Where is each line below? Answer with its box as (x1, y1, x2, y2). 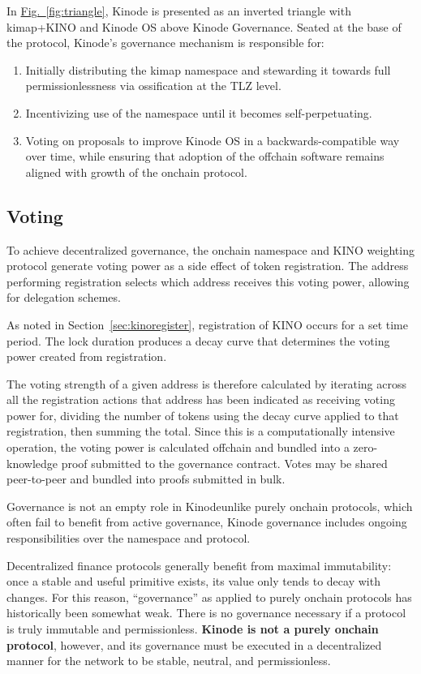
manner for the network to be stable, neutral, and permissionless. (6, 652, 331, 669)
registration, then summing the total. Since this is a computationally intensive (6, 423, 395, 440)
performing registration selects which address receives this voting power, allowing (6, 273, 410, 290)
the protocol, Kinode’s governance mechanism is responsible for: (6, 34, 324, 51)
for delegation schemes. (6, 289, 121, 306)
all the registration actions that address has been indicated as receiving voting (6, 391, 395, 408)
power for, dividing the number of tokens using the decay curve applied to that (6, 406, 399, 423)
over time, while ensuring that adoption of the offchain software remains (25, 148, 384, 165)
